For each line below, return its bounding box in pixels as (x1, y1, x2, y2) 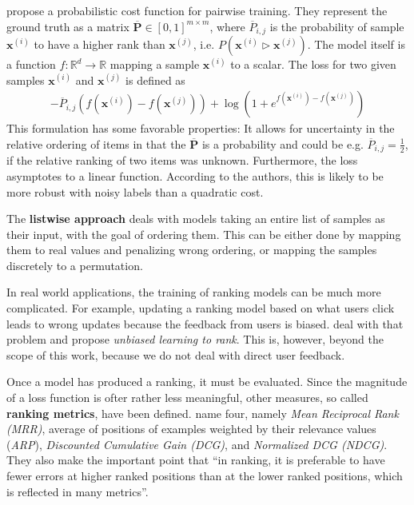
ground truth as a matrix (6, 18, 129, 34)
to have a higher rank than (34, 36, 165, 53)
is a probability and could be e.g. (201, 135, 364, 152)
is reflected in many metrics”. (6, 483, 149, 499)
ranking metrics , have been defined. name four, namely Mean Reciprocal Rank (6, 404, 399, 421)
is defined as (125, 71, 185, 88)
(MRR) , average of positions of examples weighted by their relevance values (6, 420, 376, 437)
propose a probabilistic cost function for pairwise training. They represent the (6, 2, 388, 18)
